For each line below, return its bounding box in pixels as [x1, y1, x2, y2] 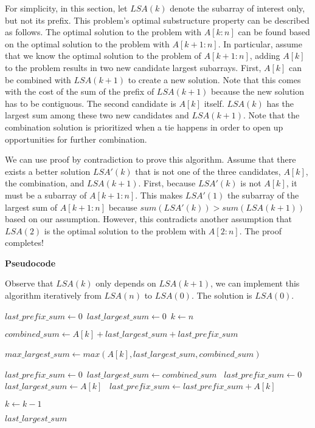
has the [266, 97, 294, 109]
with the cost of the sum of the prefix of [5, 85, 154, 98]
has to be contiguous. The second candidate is [5, 97, 176, 109]
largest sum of [5, 200, 58, 213]
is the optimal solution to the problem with [44, 224, 206, 237]
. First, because [138, 177, 196, 189]
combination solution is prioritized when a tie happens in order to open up [5, 120, 283, 133]
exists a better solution [5, 165, 91, 177]
